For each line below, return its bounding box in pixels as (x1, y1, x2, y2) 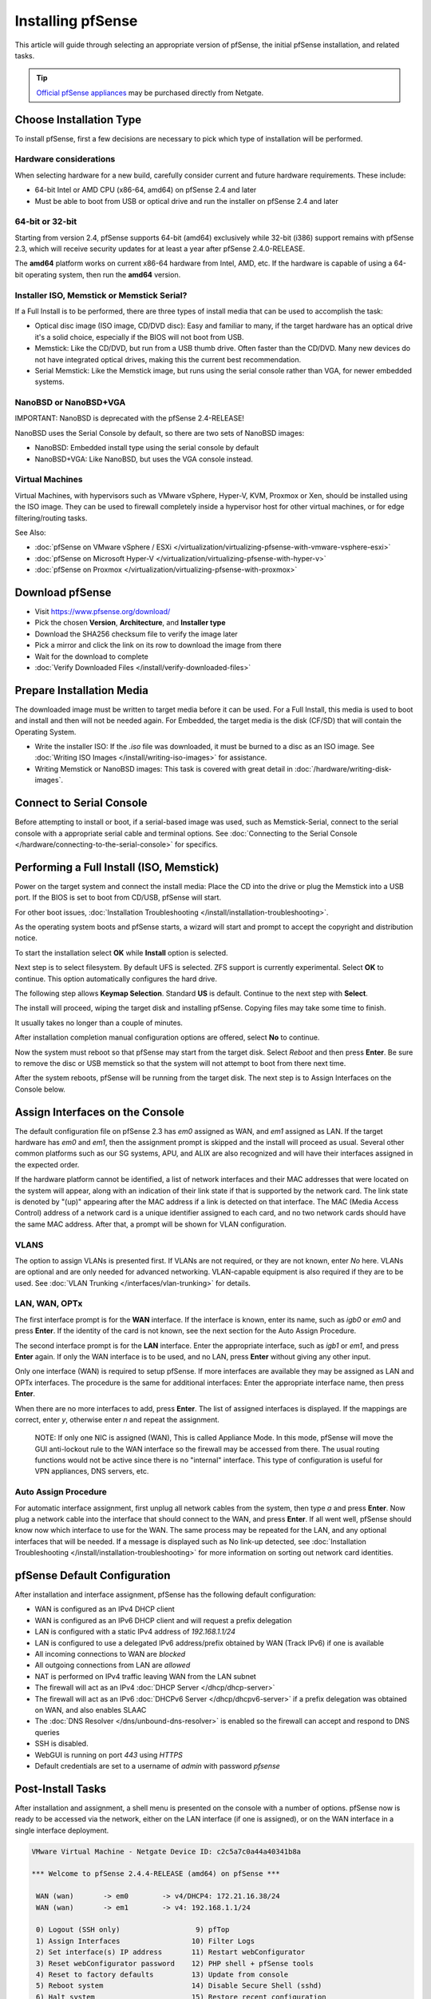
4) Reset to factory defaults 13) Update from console (36, 1969, 289, 1979)
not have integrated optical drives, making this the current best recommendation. (34, 354, 302, 364)
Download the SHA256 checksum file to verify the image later (34, 628, 239, 639)
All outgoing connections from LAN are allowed (34, 1660, 191, 1670)
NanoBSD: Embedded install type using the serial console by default (34, 443, 259, 453)
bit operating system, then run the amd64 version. (14, 269, 181, 279)
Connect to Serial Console (14, 796, 148, 810)
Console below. (14, 1084, 65, 1094)
